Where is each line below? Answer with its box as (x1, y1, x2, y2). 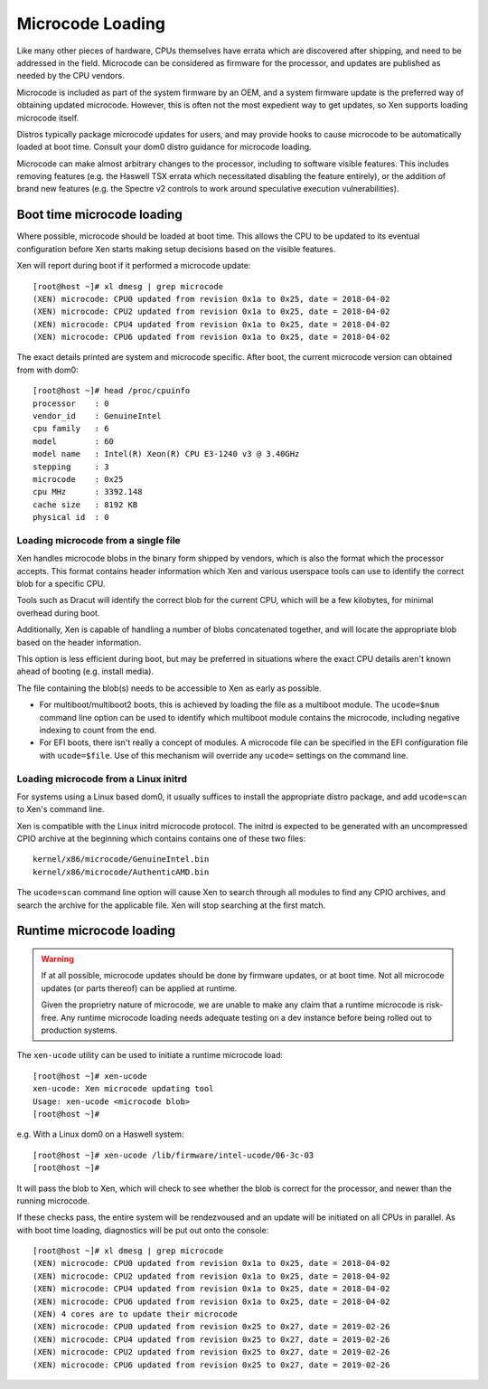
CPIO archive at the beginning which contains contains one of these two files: (16, 833, 306, 845)
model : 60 (33, 436, 115, 447)
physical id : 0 (33, 512, 109, 523)
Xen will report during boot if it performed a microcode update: (16, 260, 251, 271)
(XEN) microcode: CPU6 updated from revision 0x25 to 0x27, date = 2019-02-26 (33, 1359, 390, 1370)
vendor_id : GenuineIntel (33, 411, 162, 421)
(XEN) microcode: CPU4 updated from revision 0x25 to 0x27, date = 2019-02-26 (33, 1334, 390, 1345)
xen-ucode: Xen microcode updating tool (33, 1083, 214, 1094)
